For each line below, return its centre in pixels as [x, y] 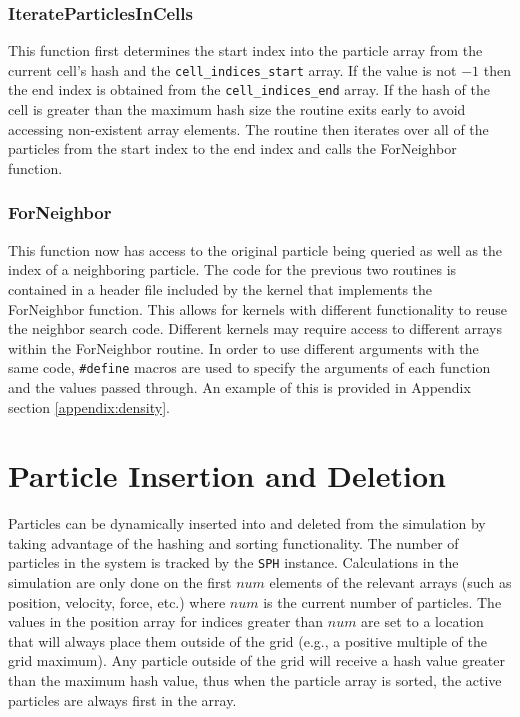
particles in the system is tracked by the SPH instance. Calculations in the [233, 562]
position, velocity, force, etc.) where [117, 601]
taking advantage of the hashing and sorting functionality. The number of [233, 542]
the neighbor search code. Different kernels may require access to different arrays [255, 328]
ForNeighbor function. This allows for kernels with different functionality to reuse [257, 308]
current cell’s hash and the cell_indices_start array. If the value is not [232, 69]
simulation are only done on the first [120, 582]
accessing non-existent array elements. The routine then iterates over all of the [248, 128]
